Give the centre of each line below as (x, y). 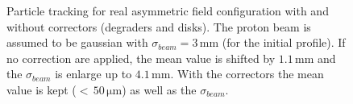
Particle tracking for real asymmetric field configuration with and (168, 10)
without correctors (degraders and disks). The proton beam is (159, 26)
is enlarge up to (93, 74)
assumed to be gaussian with (77, 42)
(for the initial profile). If (284, 42)
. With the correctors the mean (247, 74)
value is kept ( (42, 89)
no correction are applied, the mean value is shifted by (141, 58)
